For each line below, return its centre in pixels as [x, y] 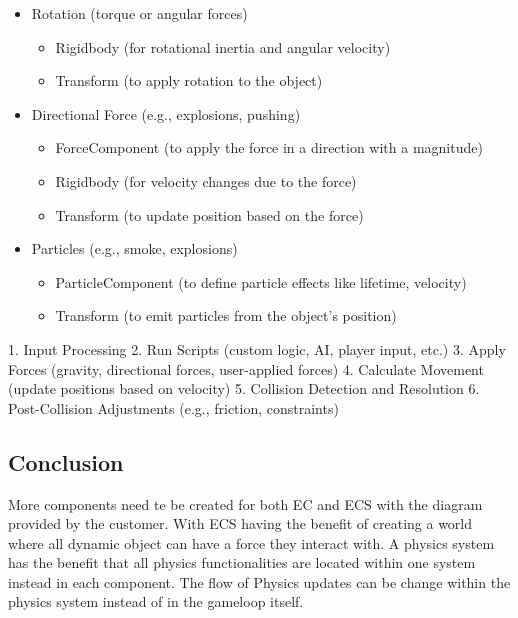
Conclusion [66, 461]
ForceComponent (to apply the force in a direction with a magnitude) [269, 147]
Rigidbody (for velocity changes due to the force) [206, 180]
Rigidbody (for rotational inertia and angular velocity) [223, 46]
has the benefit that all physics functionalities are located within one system [242, 562]
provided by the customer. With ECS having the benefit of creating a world [240, 523]
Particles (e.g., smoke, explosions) [134, 248]
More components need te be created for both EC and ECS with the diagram [245, 503]
